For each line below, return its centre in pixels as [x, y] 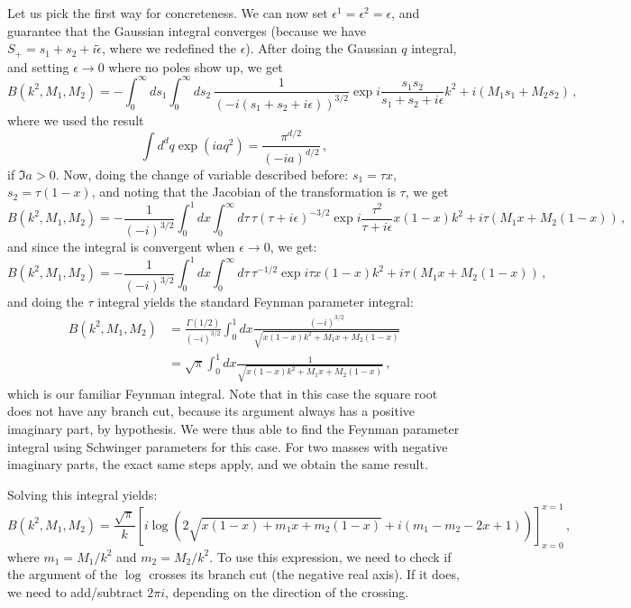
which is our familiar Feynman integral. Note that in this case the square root [223, 393]
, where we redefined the [169, 48]
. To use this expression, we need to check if [330, 556]
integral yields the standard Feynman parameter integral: [256, 302]
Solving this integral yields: [82, 494]
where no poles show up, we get [196, 66]
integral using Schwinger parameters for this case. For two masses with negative [228, 446]
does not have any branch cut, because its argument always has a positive [211, 411]
